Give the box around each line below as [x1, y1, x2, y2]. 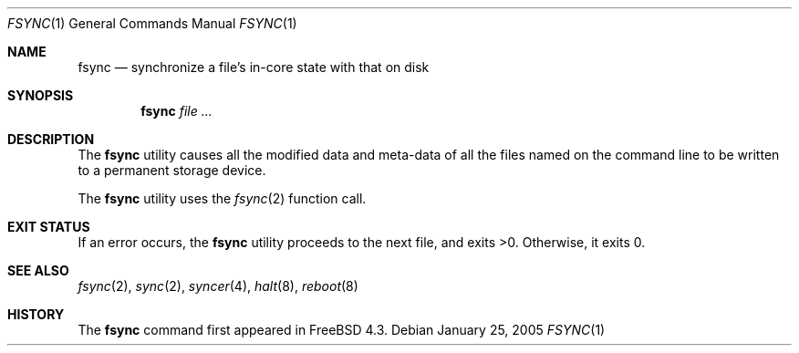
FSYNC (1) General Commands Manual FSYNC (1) [7, 16, 297, 31]
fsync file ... [140, 103, 213, 119]
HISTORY [7, 306, 65, 322]
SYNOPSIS [7, 88, 74, 103]
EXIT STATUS [7, 219, 90, 234]
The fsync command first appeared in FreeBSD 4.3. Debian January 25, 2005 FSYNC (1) [78, 322, 606, 337]
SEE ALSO [7, 263, 69, 278]
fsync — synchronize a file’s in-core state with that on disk [78, 59, 430, 75]
